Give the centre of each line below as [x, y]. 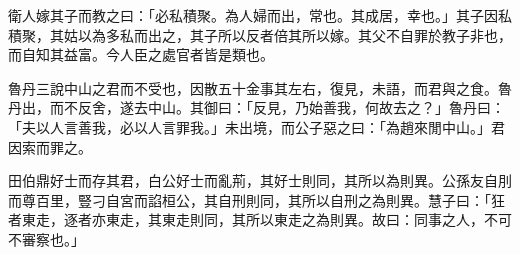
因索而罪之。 [50, 146]
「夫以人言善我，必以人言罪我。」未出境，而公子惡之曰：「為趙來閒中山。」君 [256, 126]
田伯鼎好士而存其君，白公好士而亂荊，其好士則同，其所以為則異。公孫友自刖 [260, 180]
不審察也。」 [46, 238]
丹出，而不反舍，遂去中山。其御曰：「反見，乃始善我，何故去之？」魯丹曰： [256, 107]
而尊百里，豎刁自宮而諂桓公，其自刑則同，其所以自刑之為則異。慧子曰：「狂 [256, 199]
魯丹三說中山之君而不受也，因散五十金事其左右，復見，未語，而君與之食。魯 [260, 87]
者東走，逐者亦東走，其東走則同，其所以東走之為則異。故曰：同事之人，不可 [260, 219]
